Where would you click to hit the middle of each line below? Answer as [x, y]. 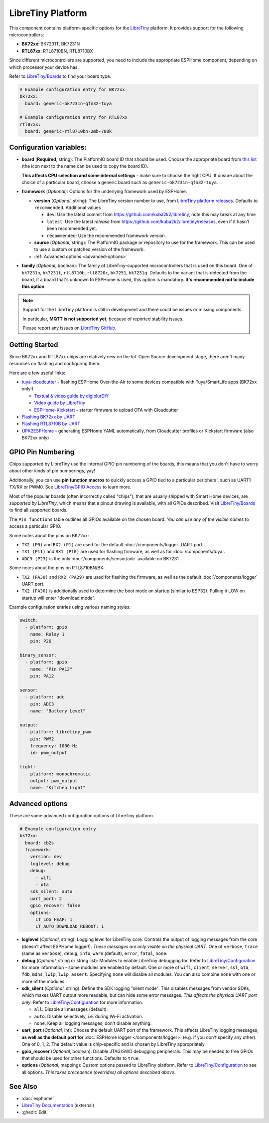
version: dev [46, 857]
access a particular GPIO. [35, 526]
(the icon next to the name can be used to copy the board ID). [85, 166]
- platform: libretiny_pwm [58, 732]
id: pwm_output [49, 753]
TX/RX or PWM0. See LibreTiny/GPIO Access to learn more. [70, 487]
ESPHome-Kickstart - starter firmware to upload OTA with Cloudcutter [106, 410]
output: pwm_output [54, 781]
